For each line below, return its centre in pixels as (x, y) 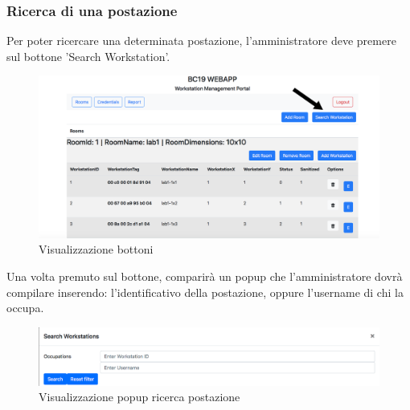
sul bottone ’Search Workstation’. (88, 56)
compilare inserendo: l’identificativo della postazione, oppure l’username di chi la (205, 292)
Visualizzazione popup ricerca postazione (139, 397)
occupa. (25, 308)
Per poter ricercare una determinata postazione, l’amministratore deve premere (201, 41)
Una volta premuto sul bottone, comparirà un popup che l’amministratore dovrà (205, 276)
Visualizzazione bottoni (96, 249)
